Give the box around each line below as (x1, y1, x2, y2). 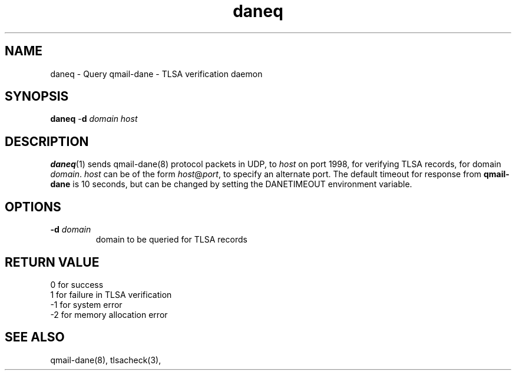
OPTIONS (5, 199, 61, 214)
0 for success (50, 279, 104, 290)
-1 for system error (50, 299, 123, 310)
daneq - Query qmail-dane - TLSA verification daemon (50, 68, 263, 79)
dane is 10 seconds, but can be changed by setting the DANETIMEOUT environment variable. (50, 179, 412, 190)
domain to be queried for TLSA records (95, 234, 247, 245)
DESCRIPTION (5, 134, 89, 149)
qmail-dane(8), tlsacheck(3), (50, 354, 161, 365)
